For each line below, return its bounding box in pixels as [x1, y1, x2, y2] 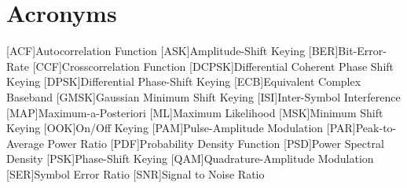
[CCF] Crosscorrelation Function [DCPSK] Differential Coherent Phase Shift [32, 57, 394, 74]
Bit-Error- [338, 42, 387, 59]
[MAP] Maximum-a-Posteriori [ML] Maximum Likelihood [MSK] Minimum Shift [6, 104, 383, 120]
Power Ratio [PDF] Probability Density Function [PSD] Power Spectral [47, 135, 384, 151]
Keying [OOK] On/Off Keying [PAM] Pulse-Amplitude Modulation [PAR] [6, 120, 356, 136]
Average [6, 135, 44, 151]
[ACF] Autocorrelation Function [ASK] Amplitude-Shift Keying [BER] [6, 42, 339, 59]
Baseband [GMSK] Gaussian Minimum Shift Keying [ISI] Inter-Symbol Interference [6, 88, 401, 105]
